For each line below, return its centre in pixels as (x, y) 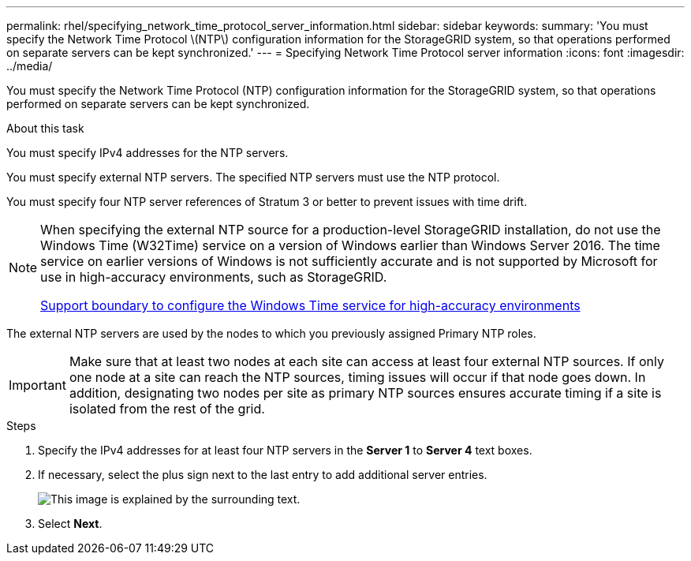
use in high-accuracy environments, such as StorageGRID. (214, 277)
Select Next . (70, 524)
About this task (45, 128)
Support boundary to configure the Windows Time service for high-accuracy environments (310, 305)
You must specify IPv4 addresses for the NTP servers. (148, 153)
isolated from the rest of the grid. (167, 409)
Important (37, 385)
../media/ (30, 66)
